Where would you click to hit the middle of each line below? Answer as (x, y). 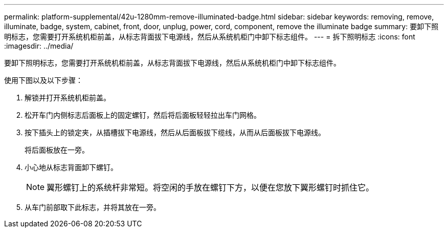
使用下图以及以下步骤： (43, 80)
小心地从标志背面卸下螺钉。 (71, 167)
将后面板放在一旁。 (57, 150)
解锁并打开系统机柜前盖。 (68, 98)
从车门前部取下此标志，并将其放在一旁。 (93, 207)
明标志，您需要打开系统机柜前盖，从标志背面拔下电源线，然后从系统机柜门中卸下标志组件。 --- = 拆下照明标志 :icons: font (210, 37)
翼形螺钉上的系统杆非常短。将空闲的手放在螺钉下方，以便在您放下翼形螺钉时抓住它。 (210, 187)
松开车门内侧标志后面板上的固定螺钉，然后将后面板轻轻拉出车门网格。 (143, 115)
